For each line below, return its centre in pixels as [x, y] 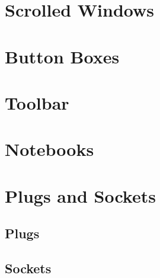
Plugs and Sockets [80, 195]
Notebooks [49, 149]
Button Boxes [62, 56]
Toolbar [37, 102]
